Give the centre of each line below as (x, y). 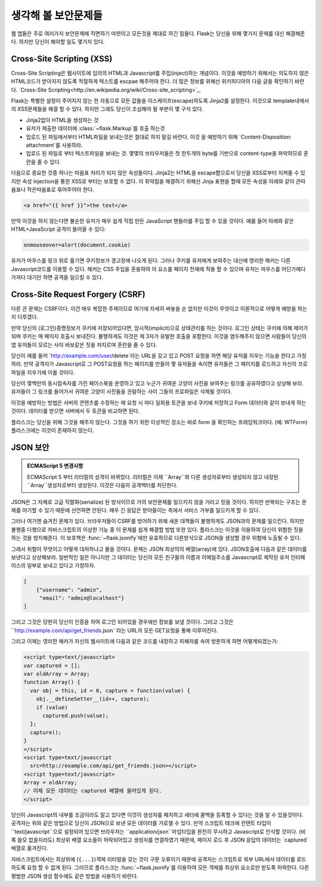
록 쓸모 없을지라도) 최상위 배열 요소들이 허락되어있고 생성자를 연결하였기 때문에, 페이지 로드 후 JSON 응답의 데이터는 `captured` (160, 840)
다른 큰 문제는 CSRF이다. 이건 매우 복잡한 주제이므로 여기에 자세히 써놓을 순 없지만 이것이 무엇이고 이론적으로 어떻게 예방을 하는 (159, 308)
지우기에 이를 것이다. (51, 372)
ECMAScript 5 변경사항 (55, 466)
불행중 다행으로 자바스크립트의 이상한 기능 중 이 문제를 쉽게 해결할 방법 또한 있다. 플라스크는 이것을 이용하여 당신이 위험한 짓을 (157, 529)
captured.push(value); (76, 716)
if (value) (52, 707)
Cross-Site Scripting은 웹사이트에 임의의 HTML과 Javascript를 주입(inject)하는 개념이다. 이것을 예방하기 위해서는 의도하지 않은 (160, 73)
